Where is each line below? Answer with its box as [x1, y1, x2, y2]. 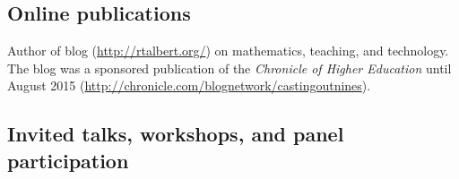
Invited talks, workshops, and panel [7, 120, 344, 148]
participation [7, 146, 129, 174]
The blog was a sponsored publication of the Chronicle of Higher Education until [7, 58, 452, 77]
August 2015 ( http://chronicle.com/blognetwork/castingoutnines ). [7, 76, 371, 95]
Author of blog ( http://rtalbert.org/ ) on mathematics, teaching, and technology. [7, 41, 449, 60]
